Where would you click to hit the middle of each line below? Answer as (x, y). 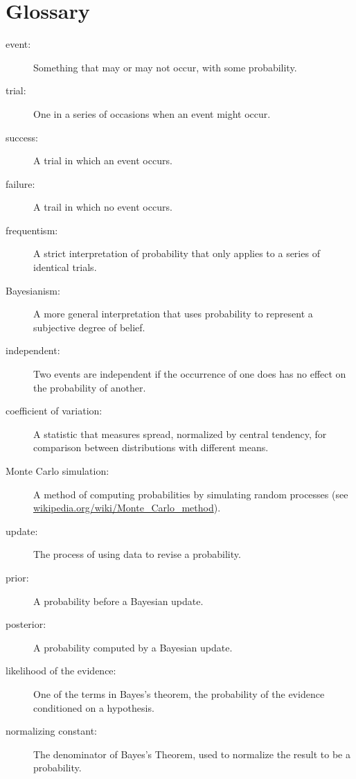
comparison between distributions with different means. (151, 447)
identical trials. (65, 267)
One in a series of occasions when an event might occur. (152, 113)
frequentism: (32, 230)
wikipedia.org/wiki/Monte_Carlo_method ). (127, 508)
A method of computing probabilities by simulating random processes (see (191, 494)
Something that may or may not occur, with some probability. (165, 67)
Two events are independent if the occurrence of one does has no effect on (190, 374)
